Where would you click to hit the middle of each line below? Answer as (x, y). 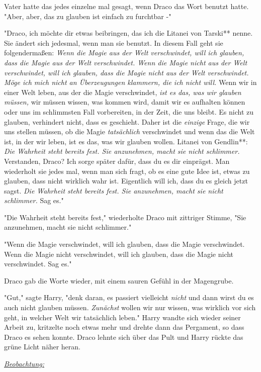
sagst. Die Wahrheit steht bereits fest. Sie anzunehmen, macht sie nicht (114, 190)
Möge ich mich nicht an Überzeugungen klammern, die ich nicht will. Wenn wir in (130, 82)
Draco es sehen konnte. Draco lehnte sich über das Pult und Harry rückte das (124, 337)
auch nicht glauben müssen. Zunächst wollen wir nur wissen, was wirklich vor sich (130, 307)
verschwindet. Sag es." (38, 264)
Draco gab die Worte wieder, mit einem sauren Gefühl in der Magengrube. (119, 280)
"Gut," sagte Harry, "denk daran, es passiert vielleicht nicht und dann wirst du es (129, 297)
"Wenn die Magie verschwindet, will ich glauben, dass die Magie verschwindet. (124, 244)
